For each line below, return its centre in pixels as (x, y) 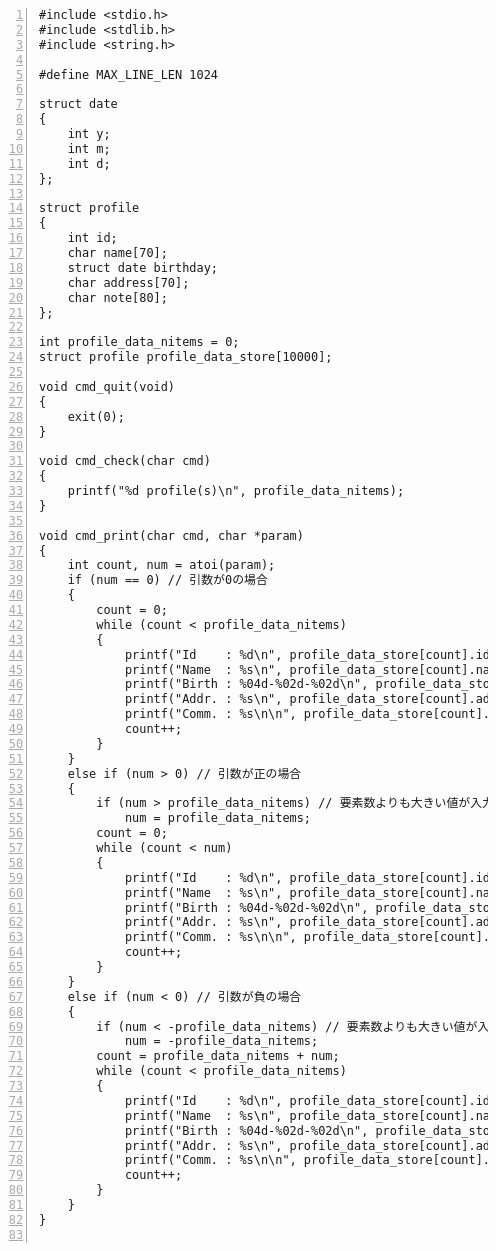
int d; (89, 163)
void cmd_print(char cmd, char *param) (171, 535)
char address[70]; (128, 282)
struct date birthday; (142, 267)
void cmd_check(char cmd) (125, 461)
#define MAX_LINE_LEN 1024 (128, 74)
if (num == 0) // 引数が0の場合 (167, 580)
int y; (89, 134)
